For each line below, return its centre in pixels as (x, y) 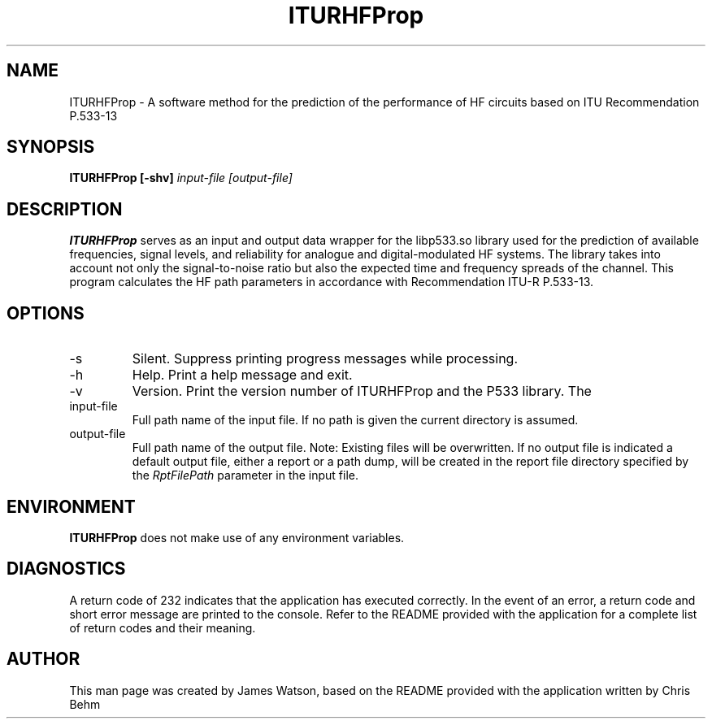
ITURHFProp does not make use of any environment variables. (237, 537)
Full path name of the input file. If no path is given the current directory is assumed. (355, 420)
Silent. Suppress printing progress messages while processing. (325, 359)
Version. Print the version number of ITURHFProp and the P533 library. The (362, 391)
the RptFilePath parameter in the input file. (245, 475)
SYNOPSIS (51, 147)
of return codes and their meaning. (163, 627)
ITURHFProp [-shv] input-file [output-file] (181, 178)
